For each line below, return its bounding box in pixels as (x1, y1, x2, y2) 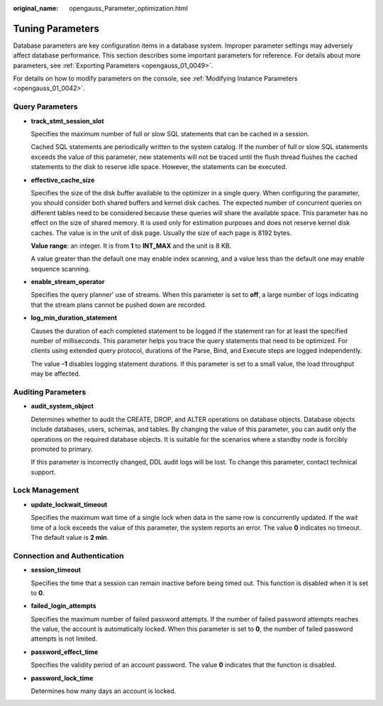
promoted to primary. (30, 445, 93, 453)
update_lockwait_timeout (30, 500, 108, 509)
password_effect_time (30, 647, 99, 656)
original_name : (13, 4, 59, 12)
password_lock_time (30, 673, 94, 682)
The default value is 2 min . (30, 533, 109, 541)
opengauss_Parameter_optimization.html (69, 4, 188, 12)
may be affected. (30, 369, 81, 378)
